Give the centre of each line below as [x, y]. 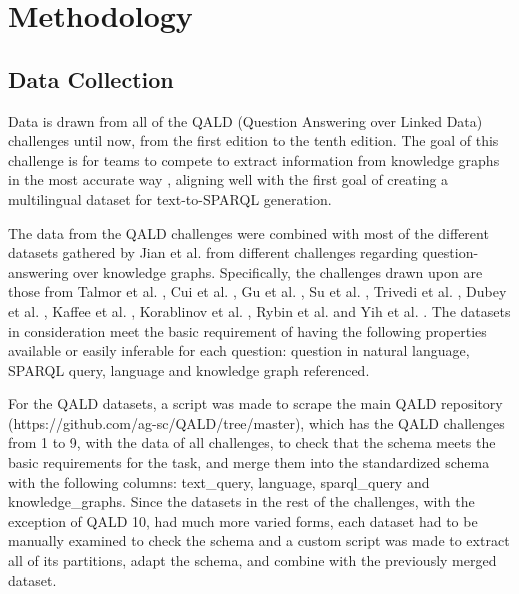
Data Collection [91, 78]
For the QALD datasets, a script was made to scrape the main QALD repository [255, 403]
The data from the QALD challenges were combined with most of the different [248, 232]
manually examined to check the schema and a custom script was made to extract [259, 540]
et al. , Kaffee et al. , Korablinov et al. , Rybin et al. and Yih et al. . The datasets [259, 310]
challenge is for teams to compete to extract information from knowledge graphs [254, 159]
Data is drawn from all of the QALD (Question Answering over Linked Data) [245, 120]
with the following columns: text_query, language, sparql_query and [219, 481]
